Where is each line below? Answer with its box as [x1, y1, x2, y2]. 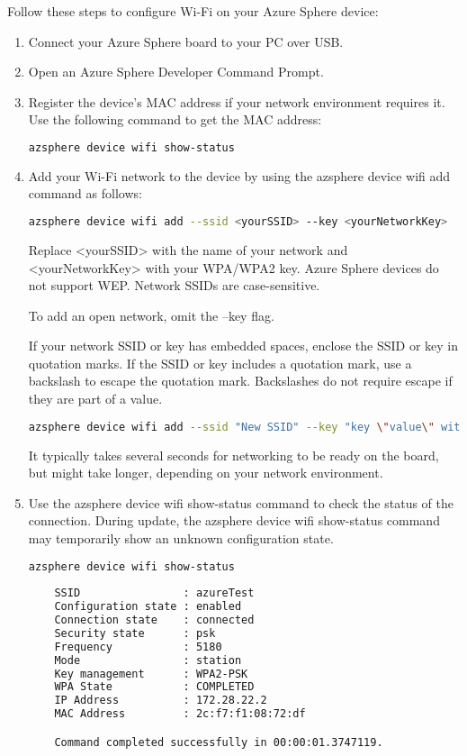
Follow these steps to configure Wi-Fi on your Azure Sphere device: [7, 2, 379, 20]
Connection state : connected [54, 614, 255, 626]
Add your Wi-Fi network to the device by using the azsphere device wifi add [28, 166, 451, 185]
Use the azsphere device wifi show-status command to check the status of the [28, 493, 454, 512]
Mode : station [54, 653, 242, 667]
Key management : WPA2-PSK [54, 667, 248, 680]
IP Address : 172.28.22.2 [54, 694, 267, 707]
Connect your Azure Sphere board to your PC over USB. [28, 32, 344, 50]
